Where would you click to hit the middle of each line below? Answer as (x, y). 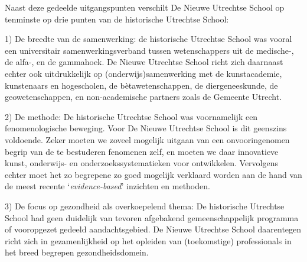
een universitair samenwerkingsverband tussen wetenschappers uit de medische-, (149, 50)
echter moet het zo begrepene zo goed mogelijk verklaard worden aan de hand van (153, 174)
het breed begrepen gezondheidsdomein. (77, 252)
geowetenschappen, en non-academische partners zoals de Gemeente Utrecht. (143, 97)
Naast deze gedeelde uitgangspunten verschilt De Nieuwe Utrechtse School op (145, 7)
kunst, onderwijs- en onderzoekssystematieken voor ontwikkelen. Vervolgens (141, 163)
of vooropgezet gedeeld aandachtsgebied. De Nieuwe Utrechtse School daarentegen (153, 229)
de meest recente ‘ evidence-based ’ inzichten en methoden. (107, 186)
